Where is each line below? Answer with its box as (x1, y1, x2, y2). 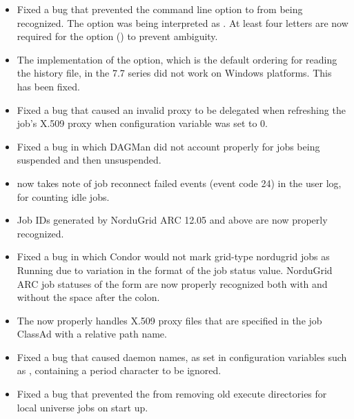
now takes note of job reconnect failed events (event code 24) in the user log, (17, 175, 342, 190)
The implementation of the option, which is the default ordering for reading (17, 52, 337, 66)
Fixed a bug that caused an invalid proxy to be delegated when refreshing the (17, 102, 346, 117)
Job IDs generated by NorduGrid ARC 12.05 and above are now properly (17, 213, 328, 227)
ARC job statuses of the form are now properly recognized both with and (17, 276, 328, 291)
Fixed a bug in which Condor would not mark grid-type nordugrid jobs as (17, 249, 330, 264)
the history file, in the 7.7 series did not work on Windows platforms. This (17, 66, 332, 80)
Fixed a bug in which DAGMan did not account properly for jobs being (17, 139, 320, 153)
